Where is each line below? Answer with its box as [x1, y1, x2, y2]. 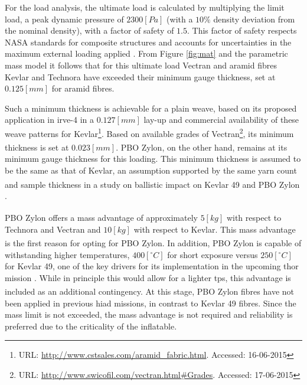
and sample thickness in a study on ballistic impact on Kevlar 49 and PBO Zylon [5, 178, 300, 190]
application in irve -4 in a [5, 113, 94, 126]
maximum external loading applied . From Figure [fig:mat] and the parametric [5, 47, 288, 60]
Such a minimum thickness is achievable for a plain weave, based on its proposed [5, 102, 297, 114]
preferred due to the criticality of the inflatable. [5, 319, 177, 332]
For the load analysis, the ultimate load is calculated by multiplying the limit [5, 1, 285, 13]
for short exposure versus [167, 248, 258, 260]
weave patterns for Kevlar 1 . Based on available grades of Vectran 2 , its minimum [5, 125, 294, 139]
